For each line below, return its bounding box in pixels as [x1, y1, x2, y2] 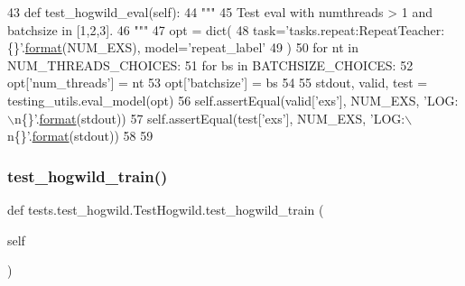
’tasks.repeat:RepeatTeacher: [285, 20, 445, 39]
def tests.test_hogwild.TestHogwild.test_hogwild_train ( [7, 199, 324, 218]
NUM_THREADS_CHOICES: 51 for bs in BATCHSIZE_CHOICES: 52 [7, 55, 414, 74]
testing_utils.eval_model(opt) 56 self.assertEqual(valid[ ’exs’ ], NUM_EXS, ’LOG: [7, 90, 459, 109]
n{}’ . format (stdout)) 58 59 [7, 126, 153, 145]
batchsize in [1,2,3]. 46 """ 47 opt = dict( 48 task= [7, 20, 286, 39]
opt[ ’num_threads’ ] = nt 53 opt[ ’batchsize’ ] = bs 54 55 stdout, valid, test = [7, 73, 428, 92]
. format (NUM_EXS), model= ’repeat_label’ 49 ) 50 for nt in [21, 38, 358, 57]
